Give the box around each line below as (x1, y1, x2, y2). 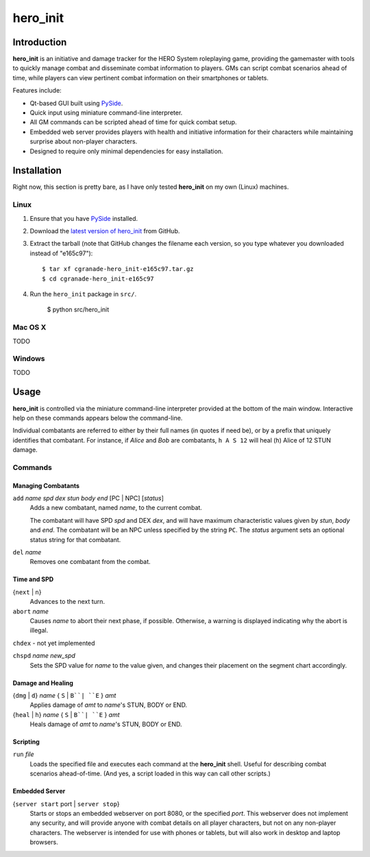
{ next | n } (12, 587, 42, 596)
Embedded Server (12, 787, 66, 795)
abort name (12, 607, 49, 615)
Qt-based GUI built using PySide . (29, 99, 123, 107)
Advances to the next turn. (29, 598, 106, 606)
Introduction (12, 36, 67, 48)
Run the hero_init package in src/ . (29, 290, 137, 298)
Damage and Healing (12, 679, 73, 687)
